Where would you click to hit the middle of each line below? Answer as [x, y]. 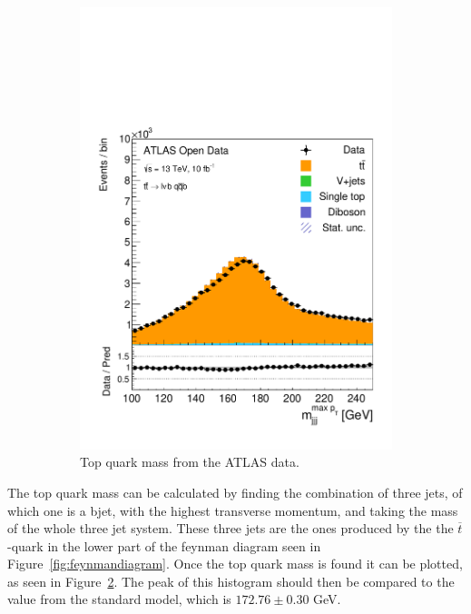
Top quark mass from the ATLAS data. [190, 462]
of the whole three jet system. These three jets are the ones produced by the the [231, 528]
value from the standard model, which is [119, 599]
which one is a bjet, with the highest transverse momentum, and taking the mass [233, 510]
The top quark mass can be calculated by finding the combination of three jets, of [235, 492]
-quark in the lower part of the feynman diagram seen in [164, 545]
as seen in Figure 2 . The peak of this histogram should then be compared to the [231, 581]
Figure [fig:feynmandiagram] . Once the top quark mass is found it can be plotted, [235, 564]
